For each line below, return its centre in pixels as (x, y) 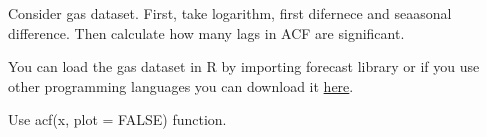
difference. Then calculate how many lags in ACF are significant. (206, 32)
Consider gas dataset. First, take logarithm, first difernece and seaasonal (230, 13)
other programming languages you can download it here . (181, 85)
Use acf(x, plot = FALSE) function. (117, 119)
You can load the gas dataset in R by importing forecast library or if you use (244, 66)
